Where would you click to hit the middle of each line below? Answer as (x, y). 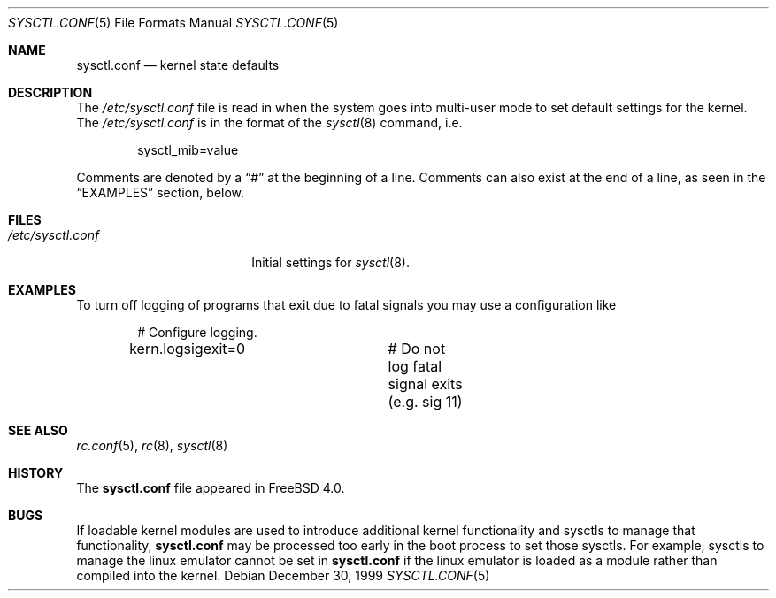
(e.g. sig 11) (425, 402)
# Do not (417, 349)
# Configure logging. (197, 332)
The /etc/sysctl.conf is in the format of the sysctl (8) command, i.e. (269, 123)
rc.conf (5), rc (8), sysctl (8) (152, 445)
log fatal (415, 366)
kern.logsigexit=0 (188, 349)
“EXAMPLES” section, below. (161, 192)
